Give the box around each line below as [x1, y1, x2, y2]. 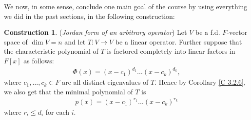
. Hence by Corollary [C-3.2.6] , [154, 77, 246, 87]
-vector [227, 27, 248, 37]
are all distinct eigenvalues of [62, 77, 149, 87]
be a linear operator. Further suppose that [115, 36, 242, 46]
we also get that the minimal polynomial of [4, 86, 133, 96]
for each [45, 106, 70, 117]
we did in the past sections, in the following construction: [4, 11, 175, 21]
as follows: [23, 55, 54, 65]
